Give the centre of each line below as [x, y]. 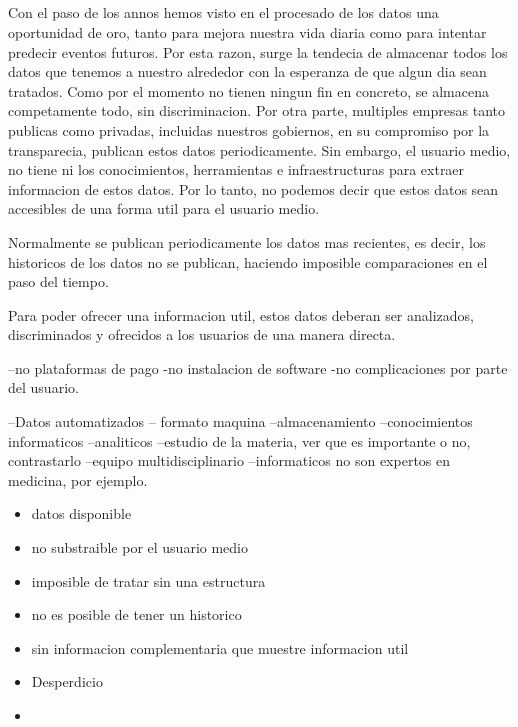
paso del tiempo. [58, 281]
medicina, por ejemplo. [78, 479]
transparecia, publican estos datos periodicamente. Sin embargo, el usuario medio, [259, 149]
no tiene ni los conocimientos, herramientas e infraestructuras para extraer [236, 169]
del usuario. [43, 387]
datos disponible [81, 513]
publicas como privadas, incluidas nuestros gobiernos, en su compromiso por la [249, 129]
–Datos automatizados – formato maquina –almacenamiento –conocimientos [240, 421]
